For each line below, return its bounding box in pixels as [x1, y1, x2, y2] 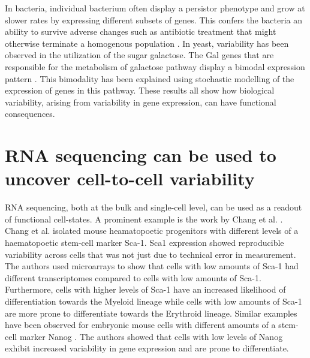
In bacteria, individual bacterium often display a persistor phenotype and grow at [5, 2, 305, 14]
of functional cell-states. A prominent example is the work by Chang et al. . [5, 212, 283, 225]
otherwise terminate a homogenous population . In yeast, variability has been [5, 37, 289, 49]
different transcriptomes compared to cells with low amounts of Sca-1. [5, 271, 261, 284]
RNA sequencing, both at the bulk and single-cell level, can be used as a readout [5, 201, 302, 213]
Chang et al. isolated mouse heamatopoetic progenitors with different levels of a [5, 224, 299, 237]
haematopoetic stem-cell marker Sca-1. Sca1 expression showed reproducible [5, 236, 284, 249]
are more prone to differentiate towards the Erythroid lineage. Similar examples [5, 306, 297, 319]
